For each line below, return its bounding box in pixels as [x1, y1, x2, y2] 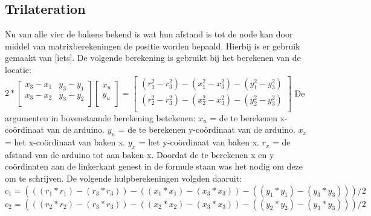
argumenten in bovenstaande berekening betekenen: [5, 111, 196, 124]
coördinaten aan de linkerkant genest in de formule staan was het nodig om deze [5, 160, 303, 173]
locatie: [5, 63, 31, 75]
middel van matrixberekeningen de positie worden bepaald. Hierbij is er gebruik [5, 39, 300, 52]
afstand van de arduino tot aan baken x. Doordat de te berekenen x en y [5, 148, 274, 160]
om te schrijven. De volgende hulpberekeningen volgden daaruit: [5, 172, 242, 185]
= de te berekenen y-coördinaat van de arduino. [118, 123, 295, 136]
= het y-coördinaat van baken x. [138, 136, 259, 148]
